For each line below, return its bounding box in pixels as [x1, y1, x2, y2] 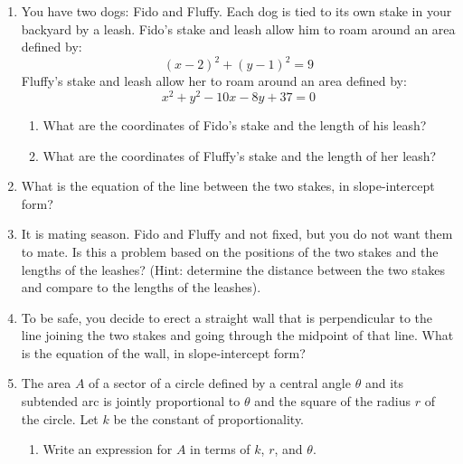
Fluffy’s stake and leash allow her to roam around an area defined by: [21, 71, 407, 90]
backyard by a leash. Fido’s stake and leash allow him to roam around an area [21, 19, 456, 38]
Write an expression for [43, 440, 173, 459]
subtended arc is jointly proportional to [21, 392, 241, 411]
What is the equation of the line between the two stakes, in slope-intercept [21, 176, 435, 195]
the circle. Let [21, 409, 99, 428]
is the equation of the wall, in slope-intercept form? [21, 343, 306, 362]
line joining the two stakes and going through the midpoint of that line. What [21, 326, 454, 345]
